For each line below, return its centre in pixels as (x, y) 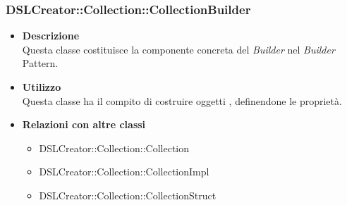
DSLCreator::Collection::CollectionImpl (124, 172)
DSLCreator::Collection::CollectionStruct (128, 195)
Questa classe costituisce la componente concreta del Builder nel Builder (178, 49)
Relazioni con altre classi (84, 124)
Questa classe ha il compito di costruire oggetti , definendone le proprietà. (182, 100)
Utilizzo (42, 87)
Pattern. (40, 63)
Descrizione (51, 36)
